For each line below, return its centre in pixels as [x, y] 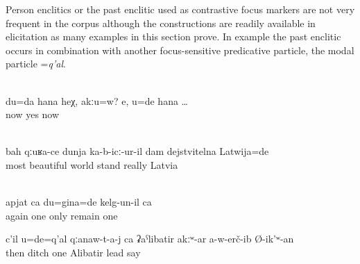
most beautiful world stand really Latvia [92, 164]
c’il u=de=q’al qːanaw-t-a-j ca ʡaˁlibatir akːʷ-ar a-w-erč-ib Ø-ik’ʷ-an [150, 239]
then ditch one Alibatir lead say [73, 252]
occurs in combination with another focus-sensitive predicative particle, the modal [180, 50]
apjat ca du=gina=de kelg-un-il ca [79, 202]
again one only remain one [62, 215]
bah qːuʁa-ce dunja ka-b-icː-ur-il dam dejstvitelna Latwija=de [137, 151]
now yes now [33, 114]
